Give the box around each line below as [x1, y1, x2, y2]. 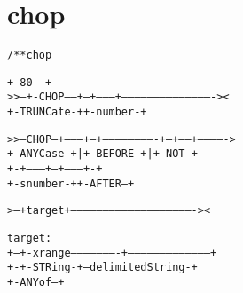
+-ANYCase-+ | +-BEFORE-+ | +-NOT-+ [7, 147, 198, 161]
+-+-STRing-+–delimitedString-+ [7, 261, 198, 274]
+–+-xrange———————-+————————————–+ [7, 246, 217, 259]
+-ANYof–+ [7, 276, 65, 289]
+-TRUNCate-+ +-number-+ [7, 106, 147, 119]
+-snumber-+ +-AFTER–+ [7, 177, 135, 190]
